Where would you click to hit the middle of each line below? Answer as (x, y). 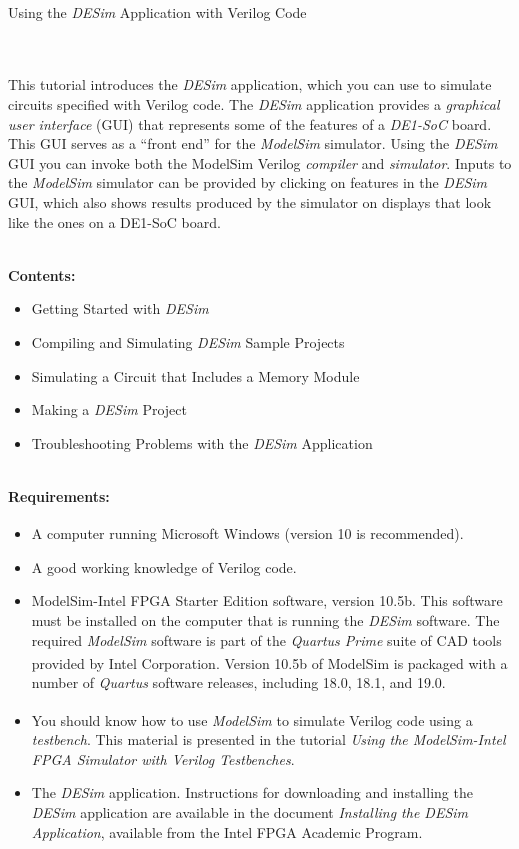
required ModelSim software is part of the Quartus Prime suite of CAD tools (266, 639)
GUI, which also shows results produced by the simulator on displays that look (250, 201)
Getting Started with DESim (120, 308)
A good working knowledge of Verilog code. (164, 566)
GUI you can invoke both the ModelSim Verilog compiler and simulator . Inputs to (260, 162)
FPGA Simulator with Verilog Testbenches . (163, 758)
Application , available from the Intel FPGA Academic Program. (227, 831)
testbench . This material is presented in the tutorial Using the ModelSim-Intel (268, 739)
